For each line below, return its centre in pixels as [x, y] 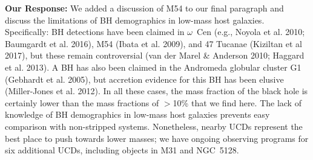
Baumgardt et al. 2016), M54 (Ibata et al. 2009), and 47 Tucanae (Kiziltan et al [154, 43]
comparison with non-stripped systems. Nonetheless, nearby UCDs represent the [154, 126]
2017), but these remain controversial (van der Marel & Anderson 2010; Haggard [155, 55]
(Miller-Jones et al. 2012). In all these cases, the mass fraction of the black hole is [156, 91]
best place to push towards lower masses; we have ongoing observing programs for [157, 138]
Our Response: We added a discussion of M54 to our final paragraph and [144, 8]
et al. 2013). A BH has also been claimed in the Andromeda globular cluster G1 [153, 67]
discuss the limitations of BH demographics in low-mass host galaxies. [135, 20]
